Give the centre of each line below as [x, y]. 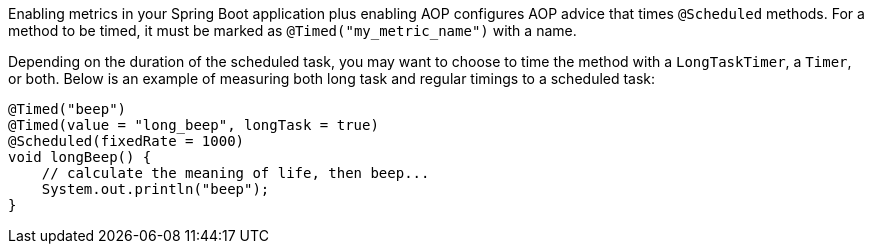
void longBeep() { [80, 157]
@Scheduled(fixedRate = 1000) [126, 141]
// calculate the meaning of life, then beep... [235, 173]
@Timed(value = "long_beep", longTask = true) [193, 125]
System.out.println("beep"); [155, 189]
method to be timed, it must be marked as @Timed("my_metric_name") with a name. [292, 30]
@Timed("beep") [67, 109]
